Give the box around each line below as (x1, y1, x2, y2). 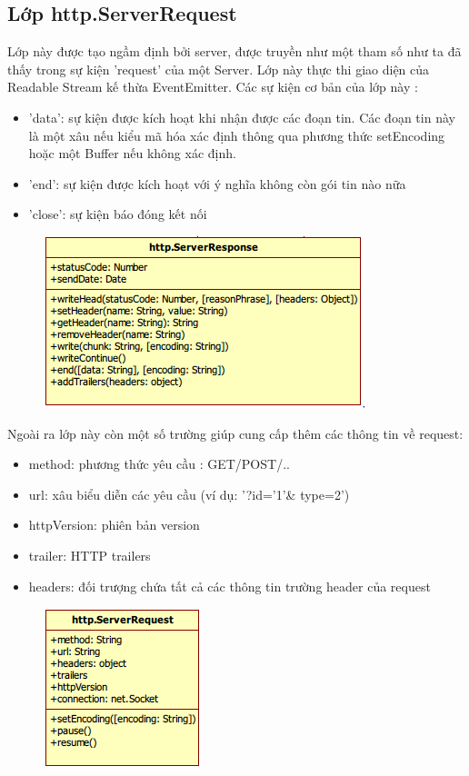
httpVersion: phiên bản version (28, 515, 200, 534)
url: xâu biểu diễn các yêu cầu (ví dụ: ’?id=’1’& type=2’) (28, 484, 350, 503)
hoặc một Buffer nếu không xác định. (28, 144, 236, 163)
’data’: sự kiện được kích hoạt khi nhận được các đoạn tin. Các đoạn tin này (28, 107, 455, 126)
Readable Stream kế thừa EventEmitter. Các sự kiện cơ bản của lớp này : (7, 77, 418, 96)
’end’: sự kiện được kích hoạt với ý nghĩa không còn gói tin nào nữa (28, 174, 406, 193)
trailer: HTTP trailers (28, 545, 151, 564)
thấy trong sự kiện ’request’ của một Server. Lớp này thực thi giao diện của (7, 59, 430, 78)
